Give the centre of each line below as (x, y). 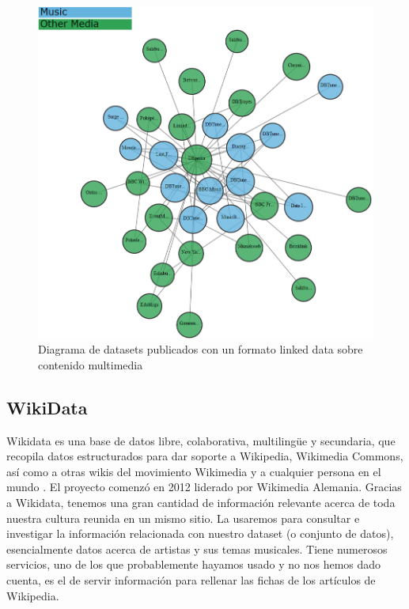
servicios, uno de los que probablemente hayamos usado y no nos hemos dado (194, 564)
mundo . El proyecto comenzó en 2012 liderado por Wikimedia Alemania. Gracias (204, 487)
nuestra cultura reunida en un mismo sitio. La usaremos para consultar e (183, 518)
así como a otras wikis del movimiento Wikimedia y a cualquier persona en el (194, 471)
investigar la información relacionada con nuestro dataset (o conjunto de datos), (200, 533)
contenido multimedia (91, 364)
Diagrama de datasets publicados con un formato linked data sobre (201, 349)
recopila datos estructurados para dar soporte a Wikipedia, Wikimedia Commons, (205, 456)
